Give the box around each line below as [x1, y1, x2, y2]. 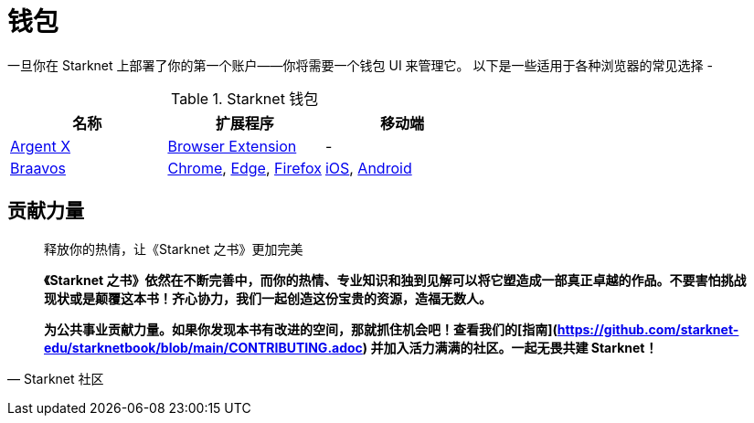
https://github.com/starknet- [557, 321, 739, 337]
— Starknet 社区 [7, 370, 104, 386]
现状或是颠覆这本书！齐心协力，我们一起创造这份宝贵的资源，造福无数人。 [44, 290, 492, 306]
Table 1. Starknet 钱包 [170, 89, 319, 108]
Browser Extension [167, 136, 297, 155]
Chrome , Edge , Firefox [167, 158, 322, 177]
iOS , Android [324, 158, 412, 177]
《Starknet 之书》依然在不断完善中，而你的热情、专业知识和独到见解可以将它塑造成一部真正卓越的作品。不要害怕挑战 [44, 271, 747, 288]
